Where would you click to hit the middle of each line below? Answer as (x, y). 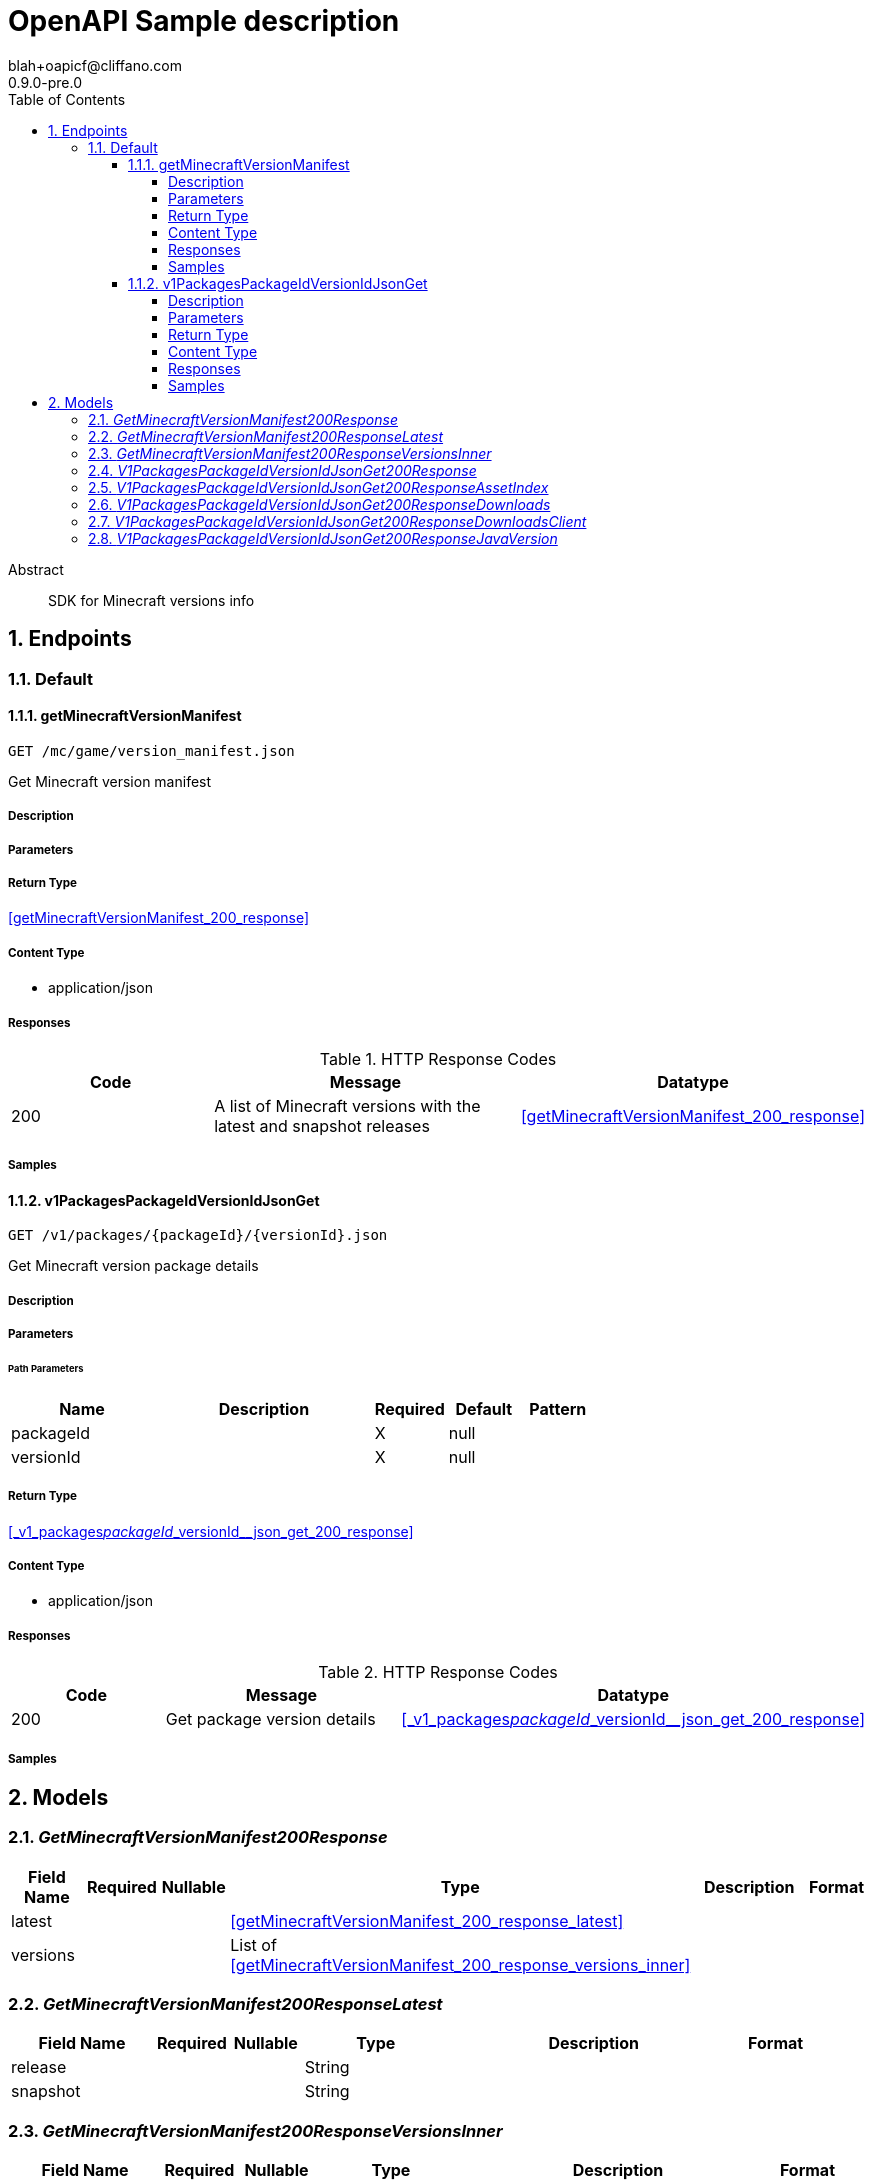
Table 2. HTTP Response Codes (438, 1672)
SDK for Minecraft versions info (151, 600)
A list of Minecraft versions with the (347, 1105)
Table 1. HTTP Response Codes (438, 1058)
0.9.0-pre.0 (45, 82)
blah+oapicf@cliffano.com (95, 65)
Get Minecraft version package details (133, 1266)
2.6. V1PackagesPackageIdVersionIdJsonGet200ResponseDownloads (319, 504)
